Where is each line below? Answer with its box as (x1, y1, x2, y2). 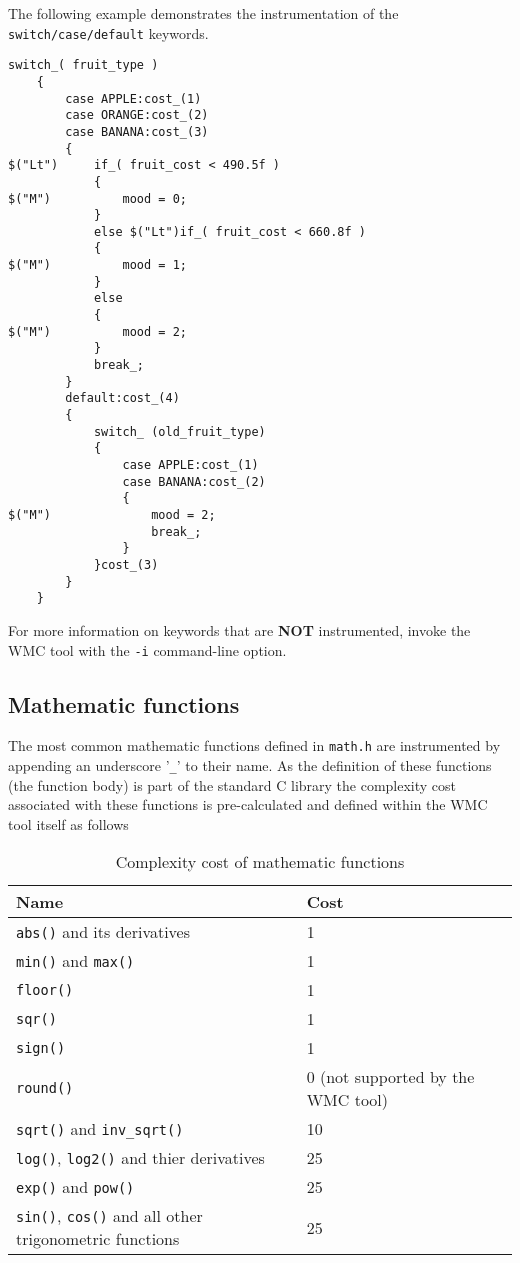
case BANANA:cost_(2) (122, 474, 266, 489)
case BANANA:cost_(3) (65, 124, 209, 139)
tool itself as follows (8, 813, 129, 834)
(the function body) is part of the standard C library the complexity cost (8, 774, 457, 795)
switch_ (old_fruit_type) (93, 424, 266, 439)
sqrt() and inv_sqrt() (16, 1117, 184, 1141)
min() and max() (16, 949, 135, 973)
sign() (16, 1039, 66, 1056)
